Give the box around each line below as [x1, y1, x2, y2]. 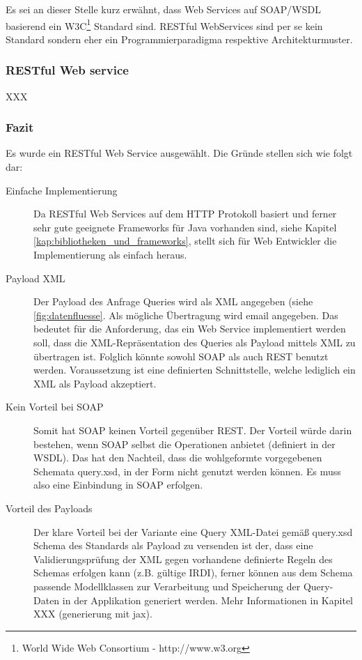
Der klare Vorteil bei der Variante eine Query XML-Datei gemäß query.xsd [33, 524, 353, 539]
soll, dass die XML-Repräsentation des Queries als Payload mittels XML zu [33, 335, 356, 349]
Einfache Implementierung [6, 183, 118, 197]
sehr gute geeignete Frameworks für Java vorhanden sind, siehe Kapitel [33, 220, 337, 234]
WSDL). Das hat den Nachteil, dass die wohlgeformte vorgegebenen [33, 450, 322, 465]
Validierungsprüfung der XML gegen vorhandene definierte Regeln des [33, 551, 333, 566]
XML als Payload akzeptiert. [33, 376, 157, 390]
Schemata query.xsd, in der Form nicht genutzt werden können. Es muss [33, 463, 341, 478]
